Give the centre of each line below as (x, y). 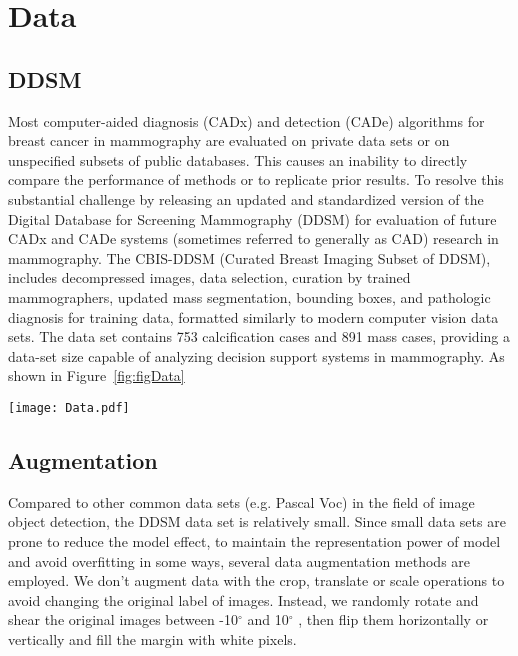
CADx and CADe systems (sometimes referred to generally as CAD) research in (253, 238)
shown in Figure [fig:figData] (96, 375)
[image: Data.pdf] (69, 407)
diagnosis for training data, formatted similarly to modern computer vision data (253, 316)
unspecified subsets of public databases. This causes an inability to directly (238, 159)
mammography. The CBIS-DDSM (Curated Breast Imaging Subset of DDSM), (249, 257)
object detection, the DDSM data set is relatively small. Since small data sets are (257, 521)
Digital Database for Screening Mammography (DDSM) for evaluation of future (252, 218)
